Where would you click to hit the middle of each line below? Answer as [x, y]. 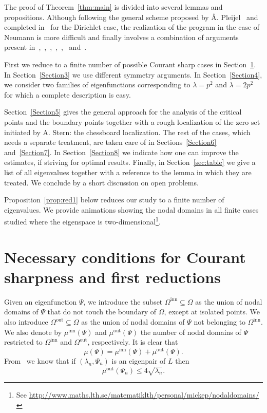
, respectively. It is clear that [133, 342]
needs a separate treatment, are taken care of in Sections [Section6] [110, 142]
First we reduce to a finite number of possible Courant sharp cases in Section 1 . [130, 64]
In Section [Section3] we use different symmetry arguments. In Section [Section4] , [133, 74]
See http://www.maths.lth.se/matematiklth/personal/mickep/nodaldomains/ [138, 395]
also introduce [26, 322]
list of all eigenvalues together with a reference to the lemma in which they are [128, 172]
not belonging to [220, 322]
